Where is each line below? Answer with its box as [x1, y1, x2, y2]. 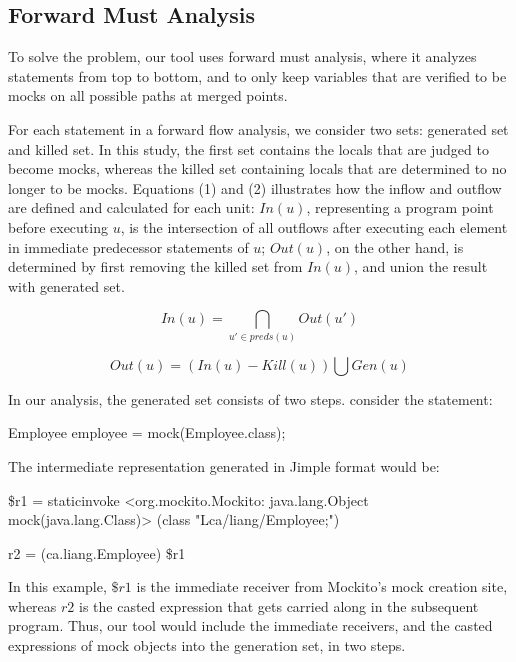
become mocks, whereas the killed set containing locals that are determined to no [8, 158, 507, 179]
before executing [8, 216, 108, 237]
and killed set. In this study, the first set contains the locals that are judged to [8, 138, 489, 159]
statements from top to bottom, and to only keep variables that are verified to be [8, 65, 507, 86]
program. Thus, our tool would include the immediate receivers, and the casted [8, 615, 493, 636]
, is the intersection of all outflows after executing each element [120, 216, 508, 237]
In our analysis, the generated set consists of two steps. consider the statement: [8, 388, 493, 409]
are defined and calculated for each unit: [8, 197, 255, 218]
